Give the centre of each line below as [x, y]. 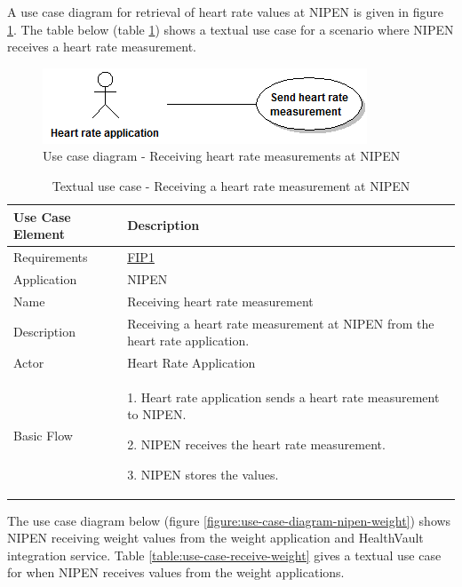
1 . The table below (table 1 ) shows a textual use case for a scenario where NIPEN [231, 29]
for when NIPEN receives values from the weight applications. [176, 572]
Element [39, 234]
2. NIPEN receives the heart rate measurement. [256, 444]
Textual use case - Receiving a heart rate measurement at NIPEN [231, 185]
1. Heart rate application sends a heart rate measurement [283, 397]
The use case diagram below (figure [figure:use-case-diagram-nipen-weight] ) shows [229, 520]
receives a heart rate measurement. [102, 47]
